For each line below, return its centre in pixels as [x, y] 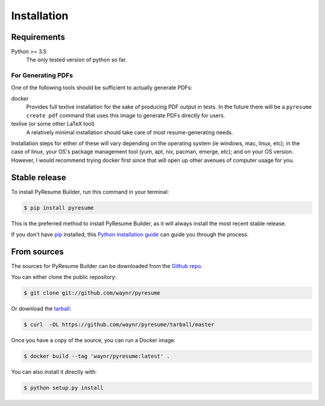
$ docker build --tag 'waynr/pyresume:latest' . [97, 356]
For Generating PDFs [42, 75]
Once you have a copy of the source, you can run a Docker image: [93, 340]
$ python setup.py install [63, 388]
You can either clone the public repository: [64, 277]
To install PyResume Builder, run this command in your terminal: [90, 192]
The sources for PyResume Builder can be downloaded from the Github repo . [107, 266]
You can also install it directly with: [54, 372]
